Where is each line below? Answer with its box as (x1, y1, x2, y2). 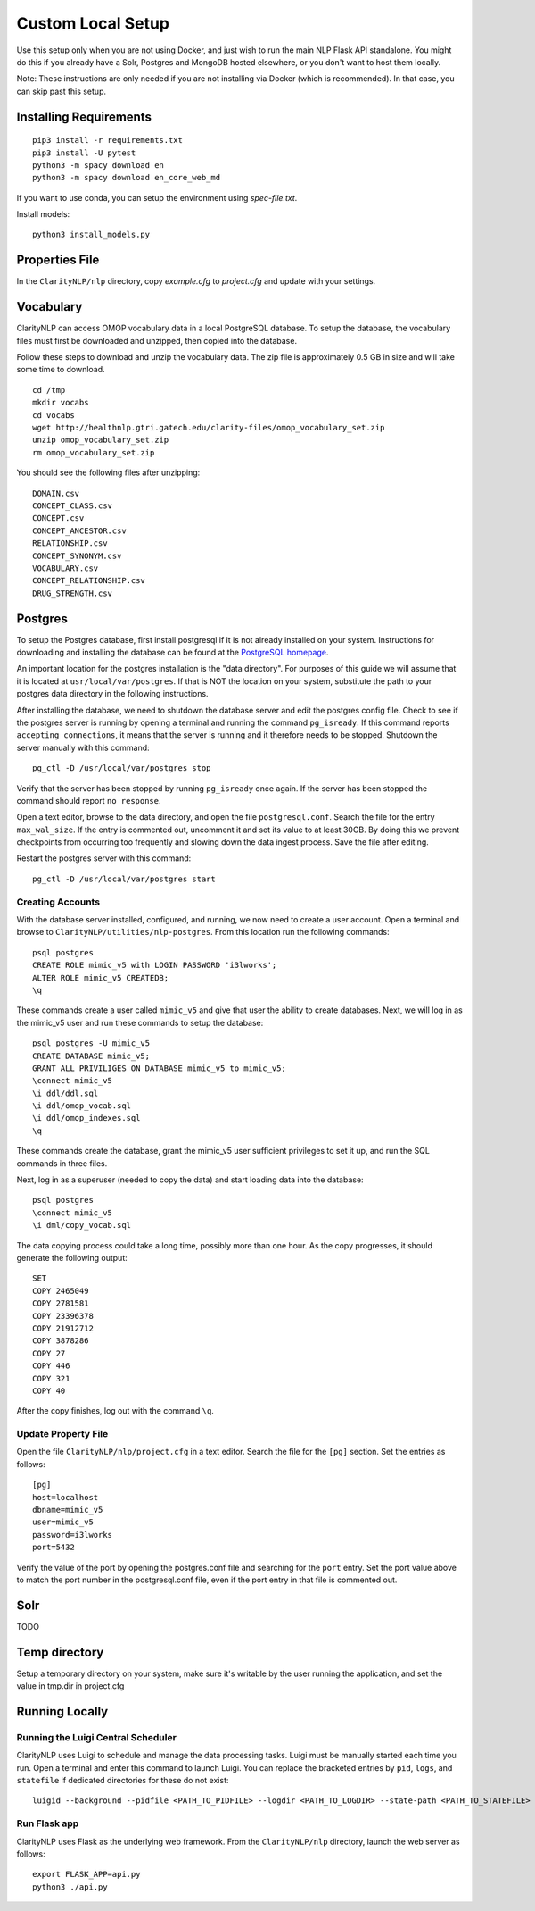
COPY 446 (32, 1361, 70, 1371)
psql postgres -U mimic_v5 (32, 1039, 151, 1048)
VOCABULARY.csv (32, 563, 99, 573)
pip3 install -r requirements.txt (32, 135, 183, 146)
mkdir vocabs (32, 397, 89, 408)
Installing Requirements (16, 109, 152, 124)
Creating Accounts (16, 896, 101, 908)
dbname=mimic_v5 (32, 1505, 103, 1515)
